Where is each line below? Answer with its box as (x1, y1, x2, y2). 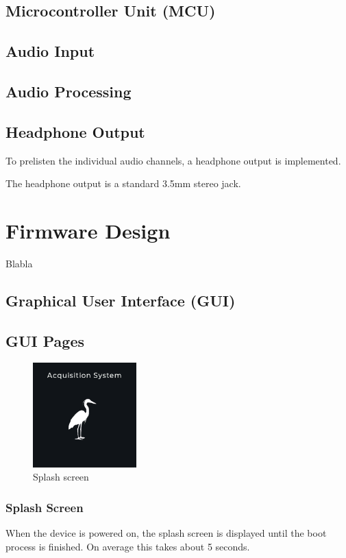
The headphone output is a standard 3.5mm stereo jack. (5, 176, 241, 191)
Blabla (5, 256, 33, 270)
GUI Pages (5, 330, 85, 351)
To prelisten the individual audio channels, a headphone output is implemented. (5, 153, 341, 167)
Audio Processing (5, 80, 132, 101)
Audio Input (5, 40, 95, 62)
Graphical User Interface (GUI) (5, 289, 236, 311)
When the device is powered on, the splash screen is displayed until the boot (5, 526, 327, 540)
